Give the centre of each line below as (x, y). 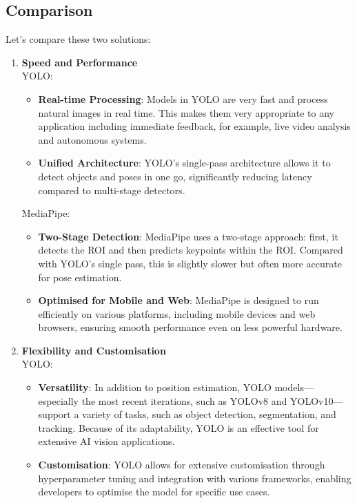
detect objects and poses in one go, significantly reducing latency (175, 176)
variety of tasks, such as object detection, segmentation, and (209, 414)
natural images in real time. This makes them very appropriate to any (186, 112)
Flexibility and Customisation (94, 350)
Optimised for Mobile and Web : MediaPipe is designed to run (178, 300)
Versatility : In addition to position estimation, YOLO (155, 387)
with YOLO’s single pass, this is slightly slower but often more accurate (190, 263)
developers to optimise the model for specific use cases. (154, 492)
